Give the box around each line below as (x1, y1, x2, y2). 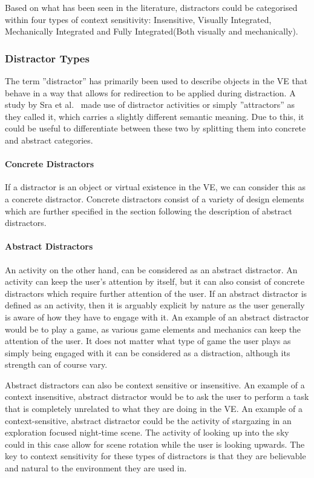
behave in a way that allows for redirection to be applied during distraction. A (5, 86, 296, 99)
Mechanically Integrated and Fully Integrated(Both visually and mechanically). (5, 25, 298, 38)
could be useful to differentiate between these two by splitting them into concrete (5, 122, 306, 134)
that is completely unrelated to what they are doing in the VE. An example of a (5, 402, 303, 415)
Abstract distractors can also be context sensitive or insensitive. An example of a (5, 378, 305, 391)
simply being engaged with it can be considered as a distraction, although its (5, 346, 290, 359)
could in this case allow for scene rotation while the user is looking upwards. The (5, 437, 305, 450)
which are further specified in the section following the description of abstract (5, 204, 292, 217)
